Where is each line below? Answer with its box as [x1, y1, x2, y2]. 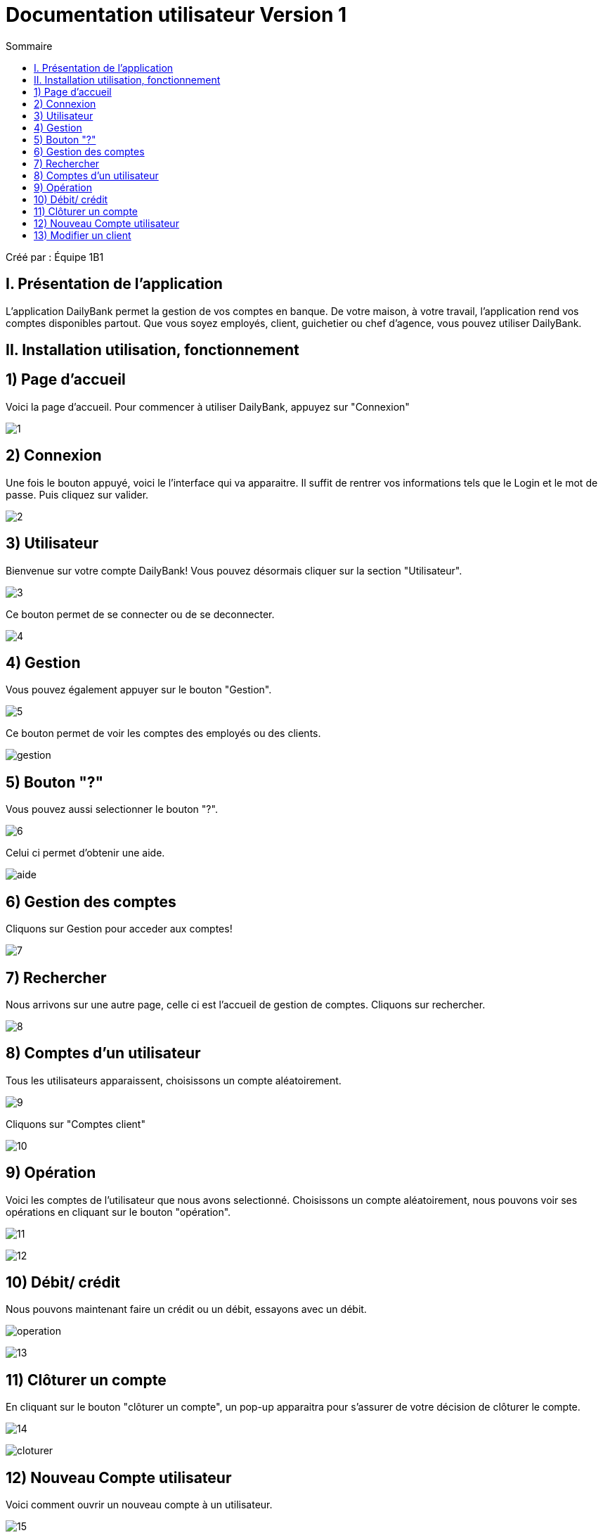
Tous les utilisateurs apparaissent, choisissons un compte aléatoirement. [6, 1074, 342, 1086]
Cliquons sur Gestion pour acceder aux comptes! [6, 923, 233, 935]
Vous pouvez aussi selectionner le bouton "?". [6, 803, 218, 816]
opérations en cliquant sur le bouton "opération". [6, 1205, 231, 1218]
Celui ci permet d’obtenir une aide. [6, 847, 165, 859]
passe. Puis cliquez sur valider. [6, 488, 149, 501]
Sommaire [6, 39, 53, 52]
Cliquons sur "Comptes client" [6, 1117, 145, 1130]
